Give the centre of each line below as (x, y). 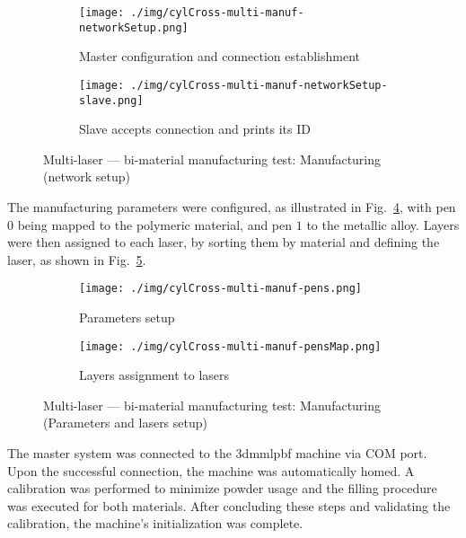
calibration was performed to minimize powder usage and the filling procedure (222, 488)
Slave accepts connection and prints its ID (195, 129)
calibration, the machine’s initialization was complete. (155, 523)
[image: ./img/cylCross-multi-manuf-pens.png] (220, 289)
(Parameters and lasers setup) (125, 423)
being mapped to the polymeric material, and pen (155, 224)
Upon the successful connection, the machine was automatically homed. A (211, 470)
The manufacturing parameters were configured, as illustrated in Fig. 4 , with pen (232, 207)
